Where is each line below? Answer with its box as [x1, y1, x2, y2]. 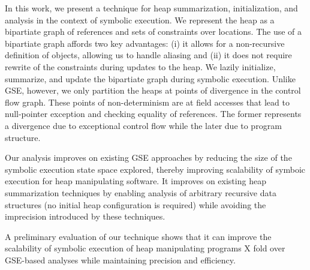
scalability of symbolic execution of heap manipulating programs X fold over [5, 242, 285, 254]
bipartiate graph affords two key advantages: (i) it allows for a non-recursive [5, 37, 285, 49]
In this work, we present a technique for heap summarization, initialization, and [5, 2, 298, 14]
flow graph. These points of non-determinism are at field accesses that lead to [5, 95, 290, 108]
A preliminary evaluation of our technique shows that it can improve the [5, 230, 272, 242]
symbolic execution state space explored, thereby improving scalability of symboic [5, 163, 305, 175]
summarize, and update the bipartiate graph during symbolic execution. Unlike [5, 72, 296, 85]
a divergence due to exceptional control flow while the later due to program [5, 119, 282, 131]
